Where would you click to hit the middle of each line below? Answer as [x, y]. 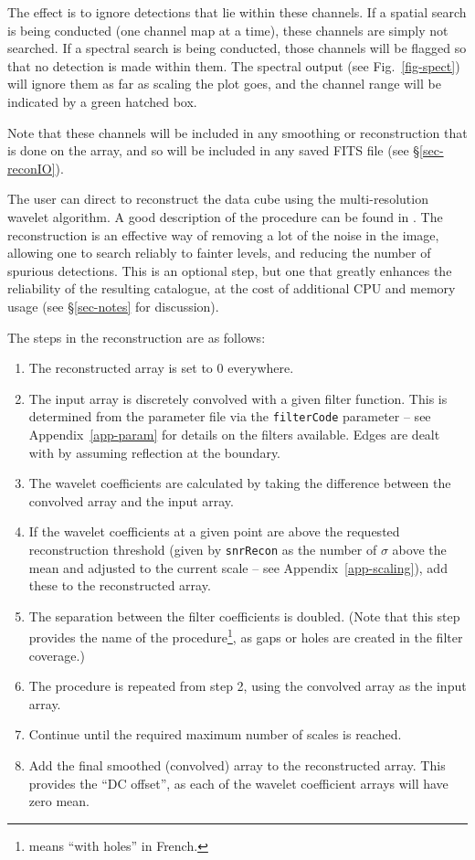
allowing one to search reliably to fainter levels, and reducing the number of [219, 253]
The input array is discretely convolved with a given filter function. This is [238, 398]
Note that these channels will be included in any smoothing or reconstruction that [237, 132]
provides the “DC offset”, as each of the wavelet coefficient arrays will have [238, 783]
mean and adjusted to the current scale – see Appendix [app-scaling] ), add [238, 567]
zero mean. [59, 801]
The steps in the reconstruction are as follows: [137, 337]
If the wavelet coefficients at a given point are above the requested [214, 531]
